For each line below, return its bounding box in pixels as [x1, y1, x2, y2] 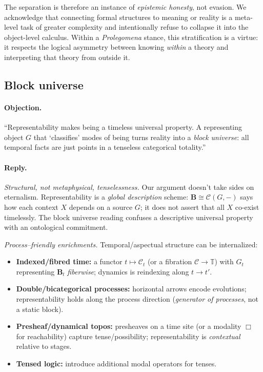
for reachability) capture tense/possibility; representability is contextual [16, 330, 240, 341]
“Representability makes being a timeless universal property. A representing [4, 122, 242, 132]
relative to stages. [16, 341, 72, 351]
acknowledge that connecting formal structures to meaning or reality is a [4, 11, 233, 22]
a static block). [16, 303, 64, 314]
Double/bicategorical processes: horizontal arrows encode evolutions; [16, 283, 247, 294]
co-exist [235, 201, 259, 212]
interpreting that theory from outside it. [4, 51, 130, 62]
